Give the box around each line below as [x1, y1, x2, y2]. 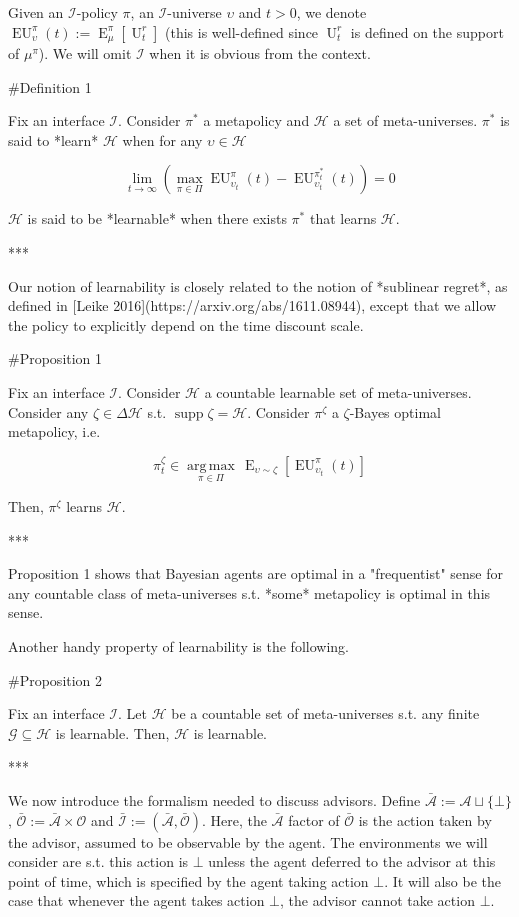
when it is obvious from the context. [149, 43, 371, 64]
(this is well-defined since [165, 21, 319, 42]
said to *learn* [8, 129, 99, 150]
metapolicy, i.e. [8, 421, 101, 442]
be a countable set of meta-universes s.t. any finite [171, 703, 480, 724]
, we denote [296, 2, 367, 22]
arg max [187, 458, 235, 473]
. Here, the [201, 809, 267, 830]
